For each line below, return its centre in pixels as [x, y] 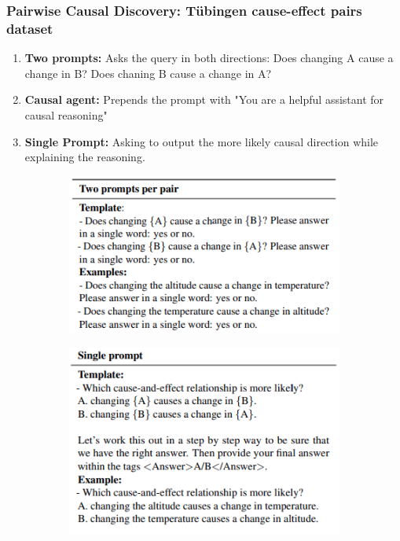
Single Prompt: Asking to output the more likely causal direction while [202, 141]
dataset [30, 28]
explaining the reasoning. [85, 157]
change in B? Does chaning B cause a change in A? [148, 73]
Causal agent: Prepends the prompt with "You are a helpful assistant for [204, 99]
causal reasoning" [66, 114]
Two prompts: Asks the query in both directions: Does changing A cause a [209, 58]
